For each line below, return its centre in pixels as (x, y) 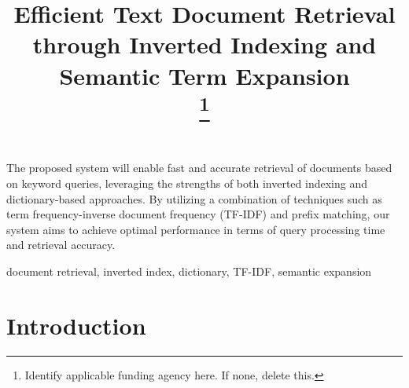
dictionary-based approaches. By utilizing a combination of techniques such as (194, 198)
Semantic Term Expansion (204, 75)
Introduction (76, 325)
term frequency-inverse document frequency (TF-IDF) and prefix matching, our (198, 214)
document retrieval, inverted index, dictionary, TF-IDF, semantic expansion (189, 271)
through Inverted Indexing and (204, 44)
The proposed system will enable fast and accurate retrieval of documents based (199, 168)
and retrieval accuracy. (61, 245)
